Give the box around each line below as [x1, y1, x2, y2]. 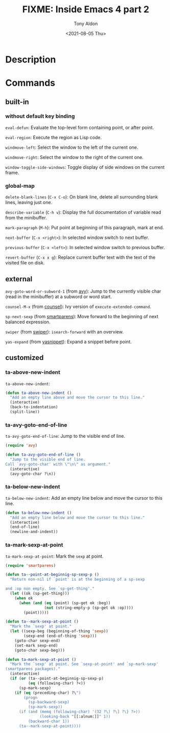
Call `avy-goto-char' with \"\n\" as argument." [5, 461, 111, 467]
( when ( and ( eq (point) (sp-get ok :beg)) [18, 600, 111, 606]
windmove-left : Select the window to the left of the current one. [5, 144, 139, 150]
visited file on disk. [5, 260, 45, 266]
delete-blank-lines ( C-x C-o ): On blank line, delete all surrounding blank [5, 194, 158, 200]
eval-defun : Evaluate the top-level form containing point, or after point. [5, 124, 154, 130]
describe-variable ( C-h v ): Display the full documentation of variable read [5, 209, 161, 215]
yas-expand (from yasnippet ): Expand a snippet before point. [5, 339, 132, 345]
